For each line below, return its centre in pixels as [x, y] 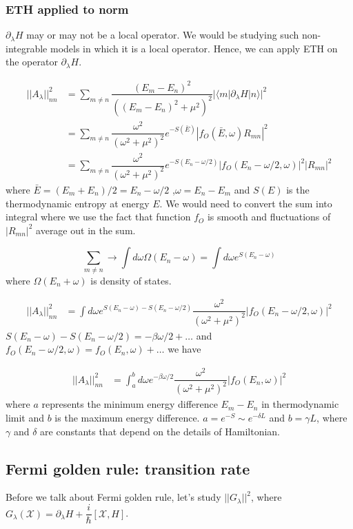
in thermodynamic [300, 404]
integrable [27, 48]
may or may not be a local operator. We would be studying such [163, 35]
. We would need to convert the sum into [246, 203]
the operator [32, 62]
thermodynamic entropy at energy [78, 203]
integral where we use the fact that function [98, 217]
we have [184, 349]
